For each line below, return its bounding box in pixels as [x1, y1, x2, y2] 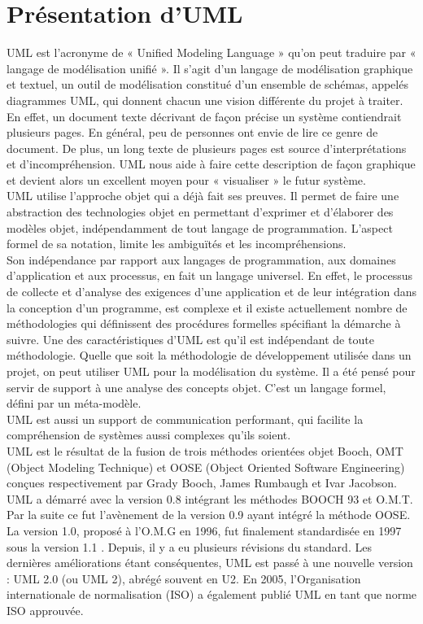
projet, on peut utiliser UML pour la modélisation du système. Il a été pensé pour [7, 363, 416, 379]
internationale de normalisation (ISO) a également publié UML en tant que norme [7, 586, 417, 603]
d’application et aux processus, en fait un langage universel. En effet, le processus [7, 267, 413, 284]
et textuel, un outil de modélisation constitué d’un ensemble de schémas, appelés [7, 76, 408, 93]
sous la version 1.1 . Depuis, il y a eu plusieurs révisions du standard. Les [7, 538, 372, 555]
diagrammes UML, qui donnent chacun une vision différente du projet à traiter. [7, 91, 403, 108]
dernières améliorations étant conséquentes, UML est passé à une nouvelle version [7, 554, 413, 571]
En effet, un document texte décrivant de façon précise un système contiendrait [7, 107, 402, 124]
